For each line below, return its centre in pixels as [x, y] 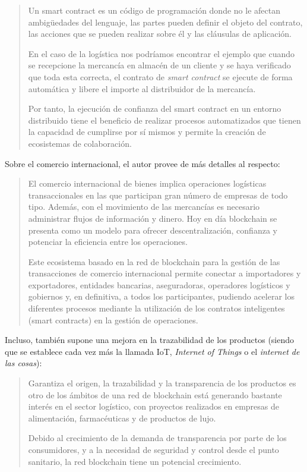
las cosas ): [23, 363]
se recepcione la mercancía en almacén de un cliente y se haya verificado [159, 65]
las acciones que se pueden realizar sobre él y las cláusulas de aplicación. [160, 34]
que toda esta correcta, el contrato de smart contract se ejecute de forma [160, 76]
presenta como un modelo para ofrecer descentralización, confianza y [153, 230]
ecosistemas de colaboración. [80, 143]
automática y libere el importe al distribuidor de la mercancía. [142, 88]
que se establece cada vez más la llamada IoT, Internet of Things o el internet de [152, 351]
